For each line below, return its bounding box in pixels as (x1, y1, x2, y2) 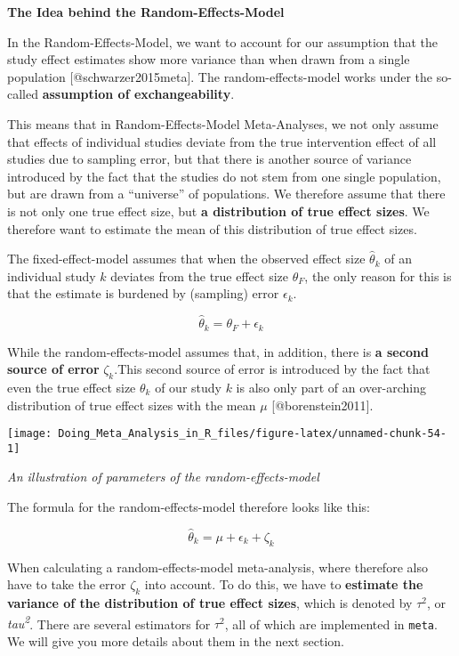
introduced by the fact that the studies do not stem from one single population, (7, 166, 441, 185)
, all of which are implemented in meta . (224, 614, 438, 633)
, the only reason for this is (304, 266, 452, 285)
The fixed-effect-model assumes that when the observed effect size (7, 249, 366, 268)
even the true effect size (7, 377, 136, 396)
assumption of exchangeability (42, 85, 231, 103)
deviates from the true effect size (110, 266, 288, 285)
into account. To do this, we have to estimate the (144, 575, 423, 594)
